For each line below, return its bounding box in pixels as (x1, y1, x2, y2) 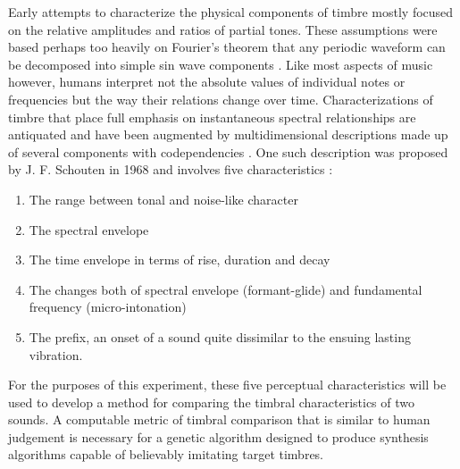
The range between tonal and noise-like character (29, 189, 298, 208)
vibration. (29, 345, 83, 364)
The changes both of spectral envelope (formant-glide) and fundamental (29, 280, 422, 298)
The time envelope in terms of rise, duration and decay (29, 250, 330, 269)
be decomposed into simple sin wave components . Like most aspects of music (8, 54, 433, 73)
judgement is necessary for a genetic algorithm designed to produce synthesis (8, 427, 429, 446)
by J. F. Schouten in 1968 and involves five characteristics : (8, 160, 333, 179)
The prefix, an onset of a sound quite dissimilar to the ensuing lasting (29, 327, 411, 346)
